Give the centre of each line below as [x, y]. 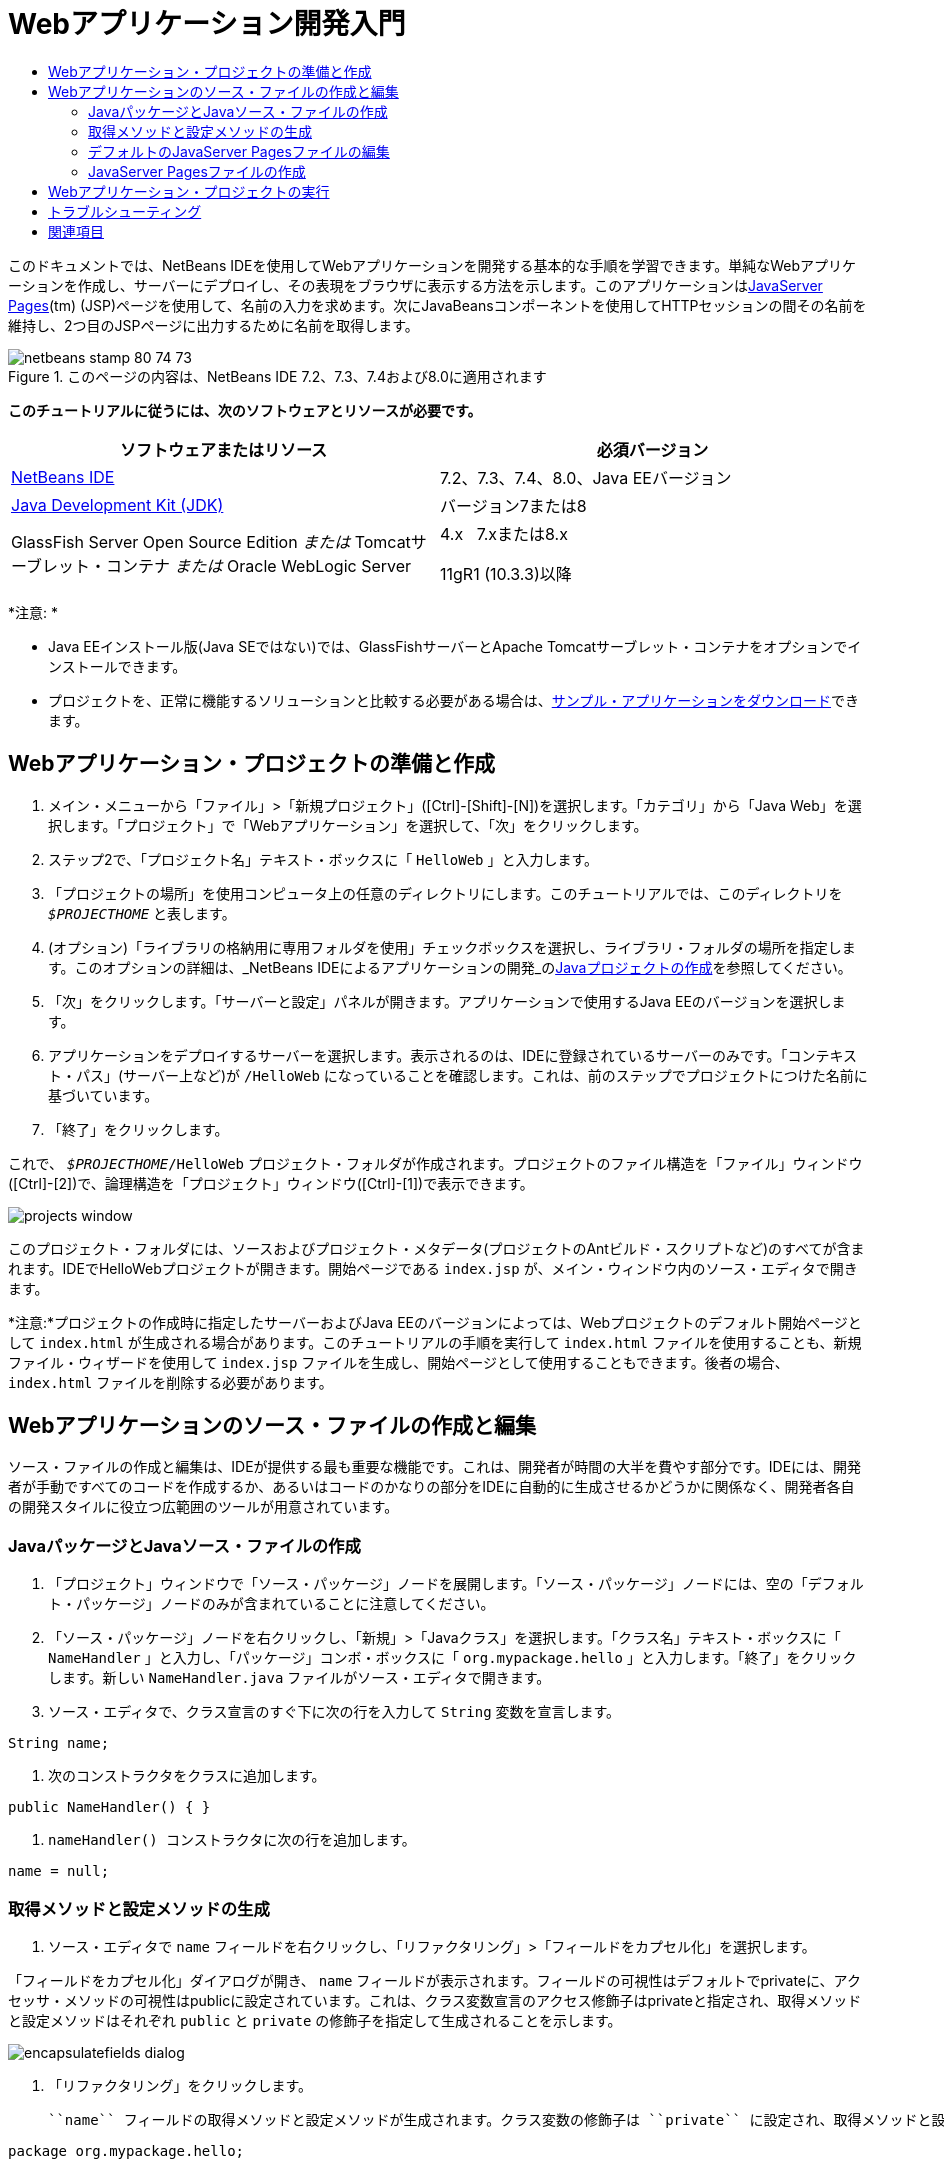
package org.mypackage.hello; [126, 2150]
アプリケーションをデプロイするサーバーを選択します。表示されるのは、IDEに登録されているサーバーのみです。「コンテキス [453, 1055]
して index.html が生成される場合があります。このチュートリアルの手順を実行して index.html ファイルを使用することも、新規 [435, 1342]
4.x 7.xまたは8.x [504, 533]
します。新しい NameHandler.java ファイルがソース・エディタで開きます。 [299, 1678]
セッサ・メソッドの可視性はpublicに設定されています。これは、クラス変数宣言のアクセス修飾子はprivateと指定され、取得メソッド [435, 2000]
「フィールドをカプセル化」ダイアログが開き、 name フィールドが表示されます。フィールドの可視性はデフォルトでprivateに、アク [434, 1980]
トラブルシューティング [125, 211]
